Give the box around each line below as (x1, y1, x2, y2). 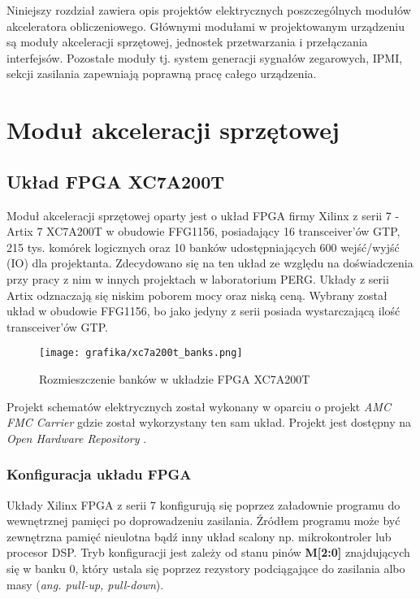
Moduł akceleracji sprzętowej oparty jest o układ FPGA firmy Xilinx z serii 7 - (6, 206, 400, 224)
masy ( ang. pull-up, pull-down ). (6, 575, 164, 592)
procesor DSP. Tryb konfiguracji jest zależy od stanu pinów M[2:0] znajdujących (6, 544, 410, 561)
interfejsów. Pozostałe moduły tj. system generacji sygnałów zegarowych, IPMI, (6, 49, 403, 66)
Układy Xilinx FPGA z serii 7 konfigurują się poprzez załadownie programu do (6, 496, 401, 513)
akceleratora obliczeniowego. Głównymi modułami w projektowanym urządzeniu (6, 17, 405, 34)
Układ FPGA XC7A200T (6, 168, 225, 193)
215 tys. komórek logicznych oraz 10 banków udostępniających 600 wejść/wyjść (6, 238, 400, 255)
